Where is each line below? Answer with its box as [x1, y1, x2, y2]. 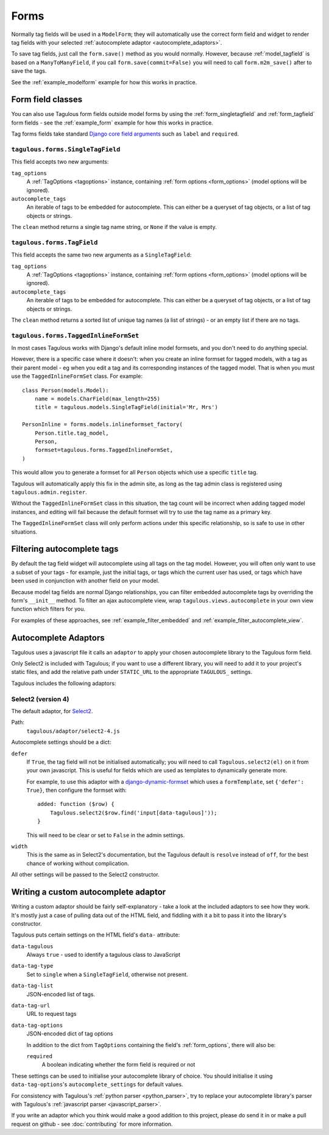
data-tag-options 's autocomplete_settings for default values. [11, 1081, 183, 1088]
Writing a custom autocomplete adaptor [11, 887, 166, 897]
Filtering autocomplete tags [11, 544, 119, 554]
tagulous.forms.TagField [11, 238, 98, 247]
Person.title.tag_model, [34, 429, 109, 437]
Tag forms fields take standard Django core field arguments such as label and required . [11, 130, 239, 137]
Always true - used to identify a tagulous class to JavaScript [26, 951, 181, 959]
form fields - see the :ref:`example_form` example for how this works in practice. [11, 119, 213, 126]
